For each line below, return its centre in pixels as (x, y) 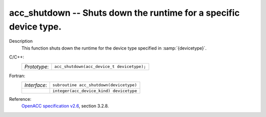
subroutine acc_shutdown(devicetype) (95, 85)
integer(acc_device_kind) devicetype (95, 91)
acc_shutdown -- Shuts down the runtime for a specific (124, 13)
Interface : (36, 85)
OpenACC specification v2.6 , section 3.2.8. (65, 106)
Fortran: (17, 76)
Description (21, 41)
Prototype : (37, 66)
